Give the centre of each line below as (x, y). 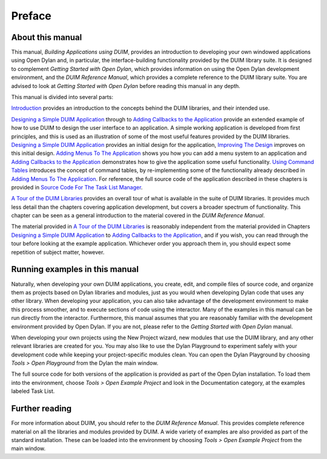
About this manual (47, 37)
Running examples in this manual (75, 269)
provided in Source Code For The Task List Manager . (77, 187)
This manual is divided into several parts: (62, 97)
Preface (31, 16)
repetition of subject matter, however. (58, 252)
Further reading (41, 409)
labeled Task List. (33, 391)
